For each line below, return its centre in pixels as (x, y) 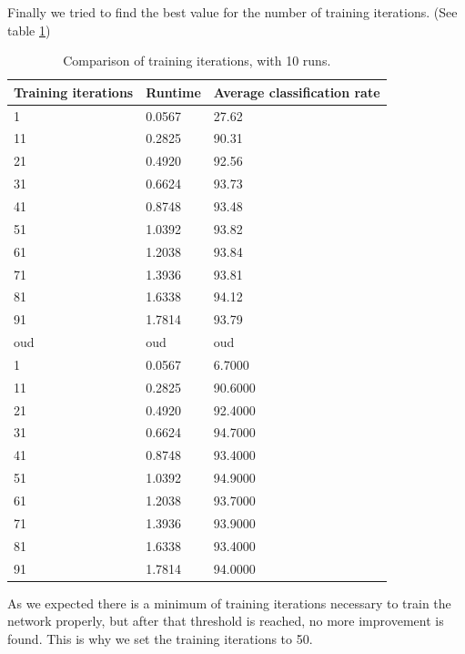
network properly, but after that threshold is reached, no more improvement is (226, 621)
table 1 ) (29, 30)
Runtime (173, 92)
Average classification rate (297, 92)
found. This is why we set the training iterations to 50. (160, 638)
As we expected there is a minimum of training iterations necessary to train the (229, 603)
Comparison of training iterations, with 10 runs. (197, 61)
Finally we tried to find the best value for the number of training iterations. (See (232, 12)
